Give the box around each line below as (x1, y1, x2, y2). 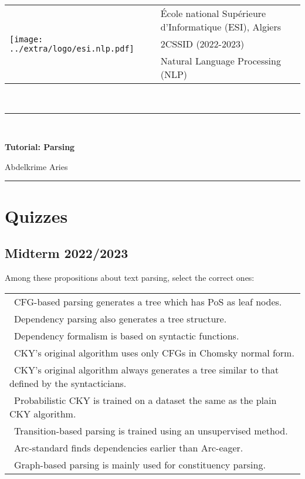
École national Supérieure (160, 6, 266, 20)
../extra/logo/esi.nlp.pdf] (9, 43, 134, 53)
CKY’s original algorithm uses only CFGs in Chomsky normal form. (14, 345, 294, 359)
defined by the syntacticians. (9, 376, 127, 390)
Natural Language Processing (160, 54, 281, 67)
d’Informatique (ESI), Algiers (160, 20, 282, 33)
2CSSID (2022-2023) (160, 37, 245, 50)
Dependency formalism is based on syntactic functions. (14, 328, 239, 342)
